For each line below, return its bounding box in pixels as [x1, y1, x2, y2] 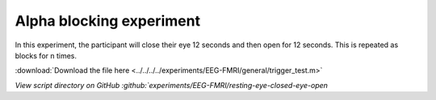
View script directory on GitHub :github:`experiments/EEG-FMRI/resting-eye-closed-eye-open [15, 80, 329, 90]
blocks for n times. [15, 50, 77, 60]
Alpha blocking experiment [15, 12, 201, 30]
